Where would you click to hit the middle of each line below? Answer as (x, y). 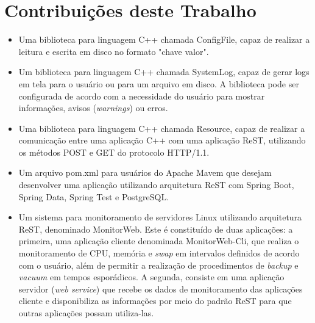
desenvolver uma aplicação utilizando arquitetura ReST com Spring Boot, (156, 185)
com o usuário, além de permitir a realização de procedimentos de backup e (158, 265)
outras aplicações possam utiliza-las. (86, 313)
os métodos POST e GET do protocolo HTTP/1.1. (114, 152)
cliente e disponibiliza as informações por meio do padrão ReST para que (155, 301)
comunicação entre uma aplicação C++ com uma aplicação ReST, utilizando (162, 140)
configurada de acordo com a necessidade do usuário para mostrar (142, 96)
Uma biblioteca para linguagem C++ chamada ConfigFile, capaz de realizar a (164, 39)
